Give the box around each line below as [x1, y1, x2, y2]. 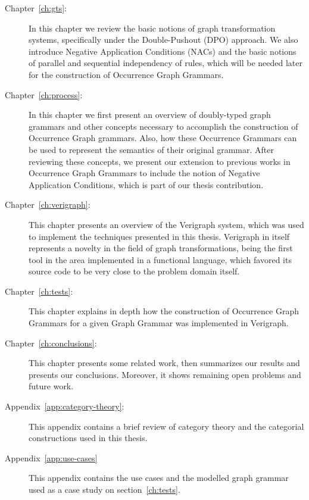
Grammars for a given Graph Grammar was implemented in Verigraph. [29, 317, 289, 329]
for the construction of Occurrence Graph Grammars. [29, 68, 224, 80]
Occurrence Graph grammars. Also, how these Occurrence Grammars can [29, 132, 297, 144]
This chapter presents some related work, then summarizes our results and [29, 357, 300, 369]
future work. [29, 380, 74, 392]
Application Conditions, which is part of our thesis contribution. [29, 178, 264, 190]
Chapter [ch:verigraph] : [5, 198, 90, 211]
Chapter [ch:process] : [5, 88, 83, 101]
